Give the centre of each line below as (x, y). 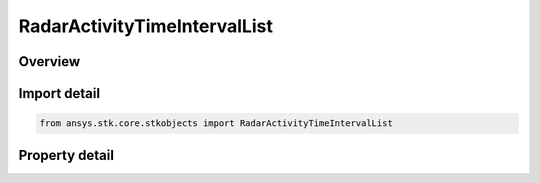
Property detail (66, 155)
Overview (49, 61)
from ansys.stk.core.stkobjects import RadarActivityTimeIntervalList (216, 123)
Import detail (59, 93)
